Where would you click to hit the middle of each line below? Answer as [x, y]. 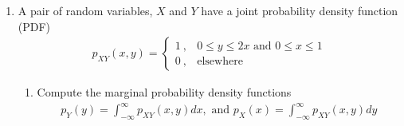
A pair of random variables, [85, 10]
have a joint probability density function [300, 10]
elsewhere [220, 61]
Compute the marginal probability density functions [164, 92]
